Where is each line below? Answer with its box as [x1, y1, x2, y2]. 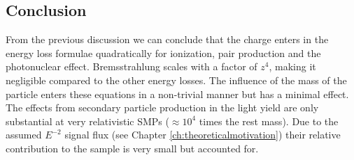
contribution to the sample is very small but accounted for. [6, 141, 259, 155]
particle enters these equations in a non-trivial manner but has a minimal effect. [6, 86, 349, 101]
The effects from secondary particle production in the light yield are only [6, 100, 319, 115]
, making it [269, 59, 316, 74]
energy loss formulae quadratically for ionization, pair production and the [6, 45, 321, 60]
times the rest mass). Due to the [199, 113, 339, 128]
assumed [6, 127, 42, 142]
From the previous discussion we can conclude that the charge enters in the [6, 32, 329, 47]
